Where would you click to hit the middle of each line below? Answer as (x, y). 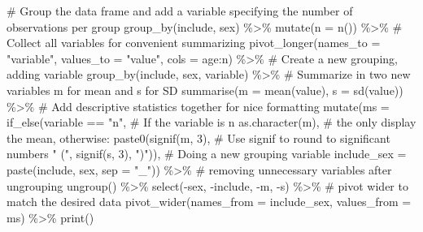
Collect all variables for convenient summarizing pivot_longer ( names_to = (194, 43)
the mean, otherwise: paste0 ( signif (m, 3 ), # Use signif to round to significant (198, 137)
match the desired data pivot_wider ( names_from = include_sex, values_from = (209, 202)
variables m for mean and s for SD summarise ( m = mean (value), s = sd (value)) (205, 90)
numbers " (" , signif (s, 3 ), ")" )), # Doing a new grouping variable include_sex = (207, 154)
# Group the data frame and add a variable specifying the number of (180, 11)
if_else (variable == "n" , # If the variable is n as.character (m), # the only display (211, 122)
